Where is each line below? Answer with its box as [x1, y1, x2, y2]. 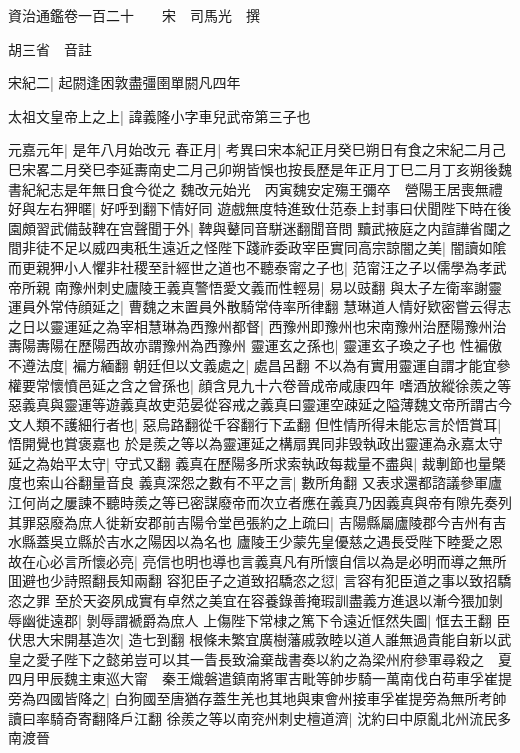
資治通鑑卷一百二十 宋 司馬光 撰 [8, 5, 260, 25]
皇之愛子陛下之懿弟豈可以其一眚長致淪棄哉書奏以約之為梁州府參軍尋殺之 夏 [8, 648, 512, 669]
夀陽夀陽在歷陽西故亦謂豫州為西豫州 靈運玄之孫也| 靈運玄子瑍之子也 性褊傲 [8, 335, 502, 356]
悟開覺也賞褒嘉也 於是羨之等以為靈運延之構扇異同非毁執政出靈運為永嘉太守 [8, 433, 503, 454]
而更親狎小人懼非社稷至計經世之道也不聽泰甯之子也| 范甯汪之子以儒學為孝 [8, 256, 493, 277]
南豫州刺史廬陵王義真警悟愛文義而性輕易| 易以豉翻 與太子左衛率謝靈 [54, 276, 502, 297]
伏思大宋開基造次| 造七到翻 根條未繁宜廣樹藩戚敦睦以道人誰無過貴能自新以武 [8, 629, 512, 650]
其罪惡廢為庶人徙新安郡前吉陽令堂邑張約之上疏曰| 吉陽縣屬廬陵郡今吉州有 [8, 511, 493, 532]
